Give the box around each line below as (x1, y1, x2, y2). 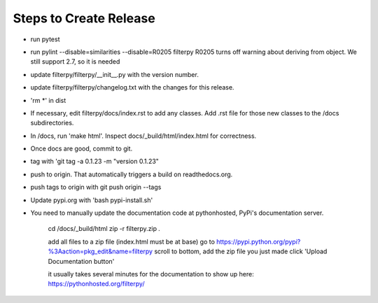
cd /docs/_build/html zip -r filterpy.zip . (48, 225, 161, 233)
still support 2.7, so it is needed (30, 57, 120, 66)
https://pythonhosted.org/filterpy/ (48, 280, 145, 288)
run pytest (30, 35, 60, 43)
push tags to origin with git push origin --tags (30, 183, 162, 192)
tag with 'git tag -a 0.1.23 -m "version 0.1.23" (30, 157, 159, 166)
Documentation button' (48, 257, 115, 265)
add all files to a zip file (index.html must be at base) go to (48, 237, 215, 246)
